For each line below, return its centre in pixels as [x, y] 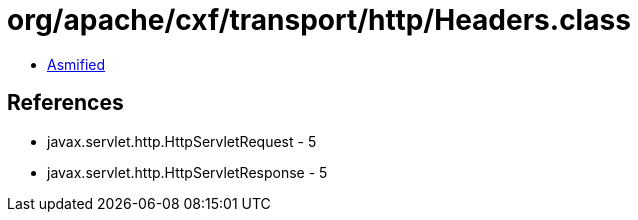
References [65, 103]
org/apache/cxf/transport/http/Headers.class [319, 20]
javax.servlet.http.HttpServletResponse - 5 [187, 172]
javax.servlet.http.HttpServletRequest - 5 [182, 141]
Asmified [76, 64]
